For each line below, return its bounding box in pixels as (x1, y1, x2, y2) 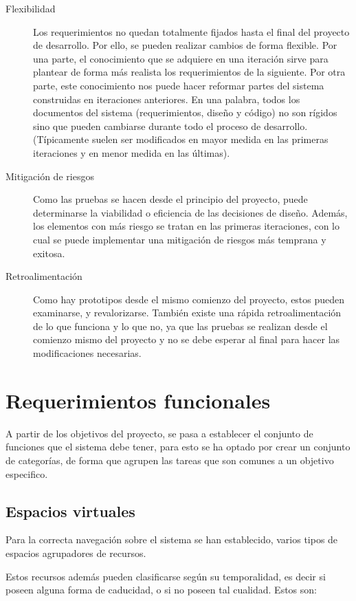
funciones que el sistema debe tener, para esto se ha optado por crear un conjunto (5, 439, 351, 454)
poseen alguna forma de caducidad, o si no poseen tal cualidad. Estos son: (5, 582, 317, 597)
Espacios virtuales (5, 500, 135, 521)
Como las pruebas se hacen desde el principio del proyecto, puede (33, 192, 308, 206)
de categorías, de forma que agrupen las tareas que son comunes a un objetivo (5, 452, 334, 467)
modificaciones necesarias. (33, 346, 142, 360)
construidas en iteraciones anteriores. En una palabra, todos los (33, 91, 300, 106)
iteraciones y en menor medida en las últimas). (33, 145, 230, 160)
